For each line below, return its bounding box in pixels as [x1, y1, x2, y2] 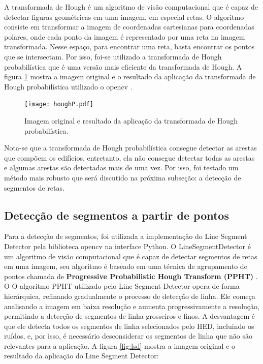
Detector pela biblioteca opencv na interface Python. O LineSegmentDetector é [4, 240, 251, 251]
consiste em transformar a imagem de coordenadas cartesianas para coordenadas [4, 21, 254, 32]
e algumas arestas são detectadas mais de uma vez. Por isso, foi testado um [4, 162, 239, 173]
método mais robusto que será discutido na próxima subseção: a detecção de [4, 172, 241, 183]
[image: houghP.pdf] [24, 101, 94, 108]
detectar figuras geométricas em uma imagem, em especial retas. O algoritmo [4, 11, 244, 22]
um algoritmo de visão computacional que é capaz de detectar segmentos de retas [4, 251, 257, 261]
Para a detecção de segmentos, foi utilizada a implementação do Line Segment [4, 231, 247, 241]
